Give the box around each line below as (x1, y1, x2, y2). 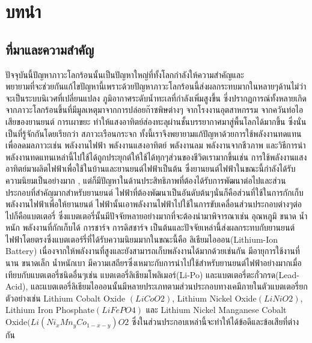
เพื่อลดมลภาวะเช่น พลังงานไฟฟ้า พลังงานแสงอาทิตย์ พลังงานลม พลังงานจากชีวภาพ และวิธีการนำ (5, 139, 306, 151)
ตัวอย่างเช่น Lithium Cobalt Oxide (5, 291, 126, 304)
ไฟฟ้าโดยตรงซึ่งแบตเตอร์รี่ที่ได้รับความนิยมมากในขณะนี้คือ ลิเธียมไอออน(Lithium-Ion (5, 232, 278, 245)
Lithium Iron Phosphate (5, 303, 94, 316)
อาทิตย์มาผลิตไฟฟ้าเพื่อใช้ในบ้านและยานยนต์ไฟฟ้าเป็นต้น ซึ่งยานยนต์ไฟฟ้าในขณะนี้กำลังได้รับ (5, 162, 296, 175)
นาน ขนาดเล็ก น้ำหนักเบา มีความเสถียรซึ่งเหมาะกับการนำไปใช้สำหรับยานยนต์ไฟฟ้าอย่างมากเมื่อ (5, 256, 302, 269)
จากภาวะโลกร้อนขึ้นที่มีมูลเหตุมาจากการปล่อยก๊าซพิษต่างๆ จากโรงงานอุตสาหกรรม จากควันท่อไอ (5, 103, 304, 116)
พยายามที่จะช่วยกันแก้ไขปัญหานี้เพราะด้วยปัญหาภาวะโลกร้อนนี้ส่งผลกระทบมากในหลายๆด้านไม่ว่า (5, 80, 307, 93)
